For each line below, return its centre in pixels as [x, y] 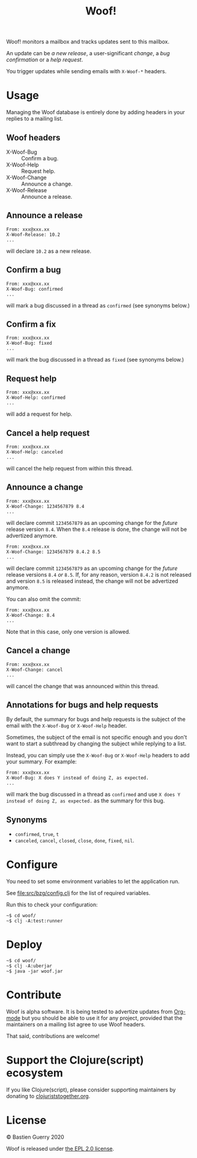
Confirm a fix [31, 324]
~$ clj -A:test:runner [35, 921]
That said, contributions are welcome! [53, 1036]
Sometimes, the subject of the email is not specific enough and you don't [97, 738]
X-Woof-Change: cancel [35, 670]
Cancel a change [38, 651]
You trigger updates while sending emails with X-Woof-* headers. [86, 71]
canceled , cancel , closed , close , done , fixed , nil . [74, 841]
